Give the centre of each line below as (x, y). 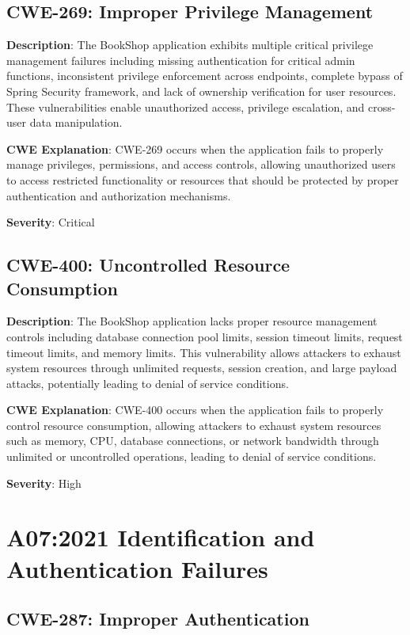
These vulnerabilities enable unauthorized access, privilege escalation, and (186, 106)
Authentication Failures (137, 568)
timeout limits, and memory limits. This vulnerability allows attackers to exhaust (204, 352)
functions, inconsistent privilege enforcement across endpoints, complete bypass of (205, 76)
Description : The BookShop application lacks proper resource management (192, 321)
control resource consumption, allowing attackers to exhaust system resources (194, 425)
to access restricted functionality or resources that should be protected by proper (203, 179)
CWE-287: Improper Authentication (158, 619)
